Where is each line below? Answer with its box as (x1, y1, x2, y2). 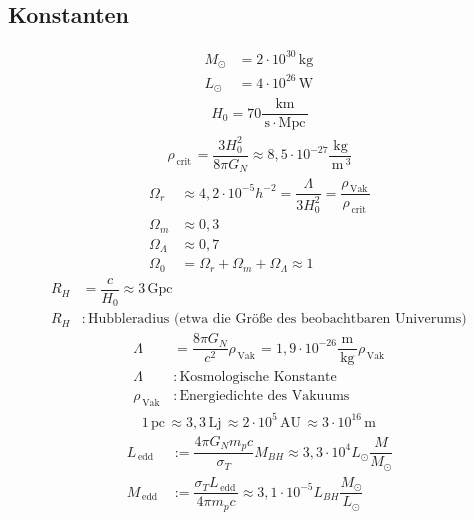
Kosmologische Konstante (179, 370, 337, 385)
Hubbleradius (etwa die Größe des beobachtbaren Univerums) (87, 312, 467, 327)
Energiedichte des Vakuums (179, 389, 350, 404)
